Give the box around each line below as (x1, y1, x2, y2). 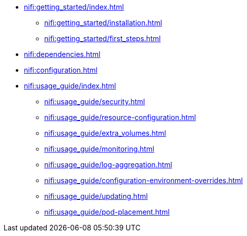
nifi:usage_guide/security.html (44, 97, 145, 106)
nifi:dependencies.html (24, 50, 101, 58)
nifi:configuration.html (24, 66, 98, 74)
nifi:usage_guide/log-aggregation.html (44, 160, 172, 169)
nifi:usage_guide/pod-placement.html (44, 208, 170, 216)
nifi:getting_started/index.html (24, 3, 124, 11)
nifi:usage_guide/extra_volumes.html (44, 129, 166, 137)
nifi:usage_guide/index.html (24, 81, 116, 90)
